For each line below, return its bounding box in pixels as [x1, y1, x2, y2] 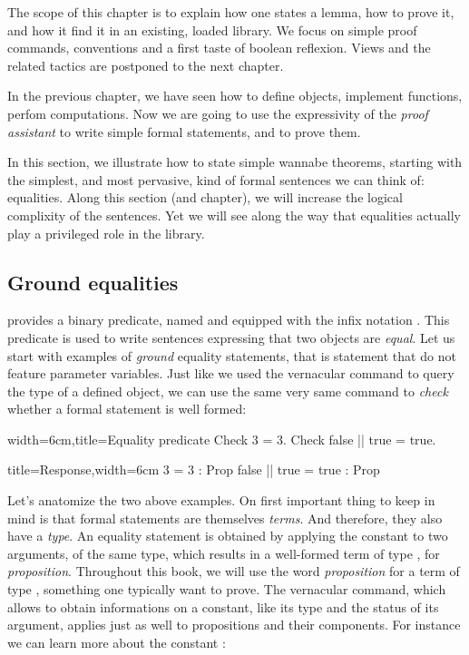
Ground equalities [7, 268, 179, 296]
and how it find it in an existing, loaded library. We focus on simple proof [7, 20, 417, 39]
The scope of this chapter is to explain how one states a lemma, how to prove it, [7, 3, 454, 21]
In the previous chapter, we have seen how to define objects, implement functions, [7, 86, 463, 105]
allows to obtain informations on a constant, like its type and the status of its [7, 597, 439, 616]
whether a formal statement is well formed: [7, 399, 247, 418]
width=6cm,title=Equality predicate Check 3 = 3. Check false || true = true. [7, 429, 436, 448]
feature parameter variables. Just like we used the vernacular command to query [7, 364, 454, 383]
